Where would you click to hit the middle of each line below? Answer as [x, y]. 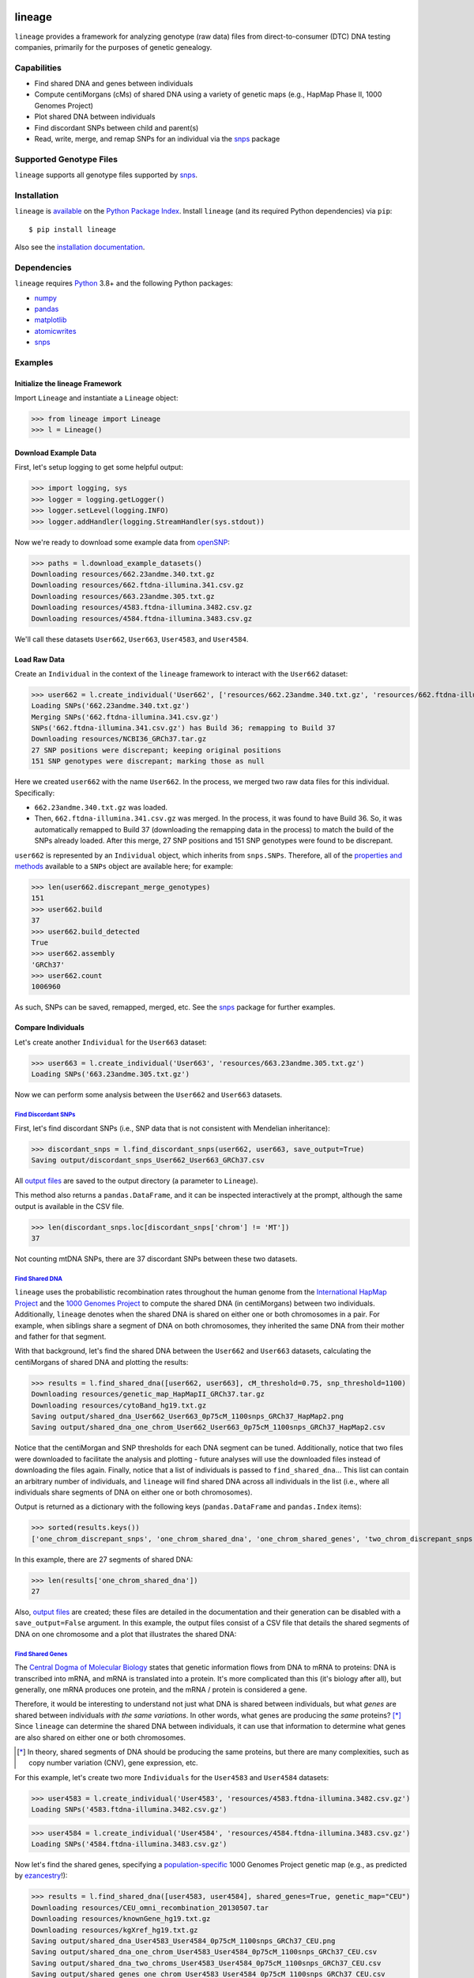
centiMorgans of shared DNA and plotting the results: [102, 1362]
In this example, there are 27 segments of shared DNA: [104, 1559]
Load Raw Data [39, 659]
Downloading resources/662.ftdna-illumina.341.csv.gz [137, 585]
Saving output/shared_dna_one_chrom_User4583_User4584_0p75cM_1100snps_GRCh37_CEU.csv [204, 1952]
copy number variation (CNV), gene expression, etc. [113, 1763]
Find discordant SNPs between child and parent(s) [117, 127]
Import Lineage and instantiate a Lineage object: [96, 398]
